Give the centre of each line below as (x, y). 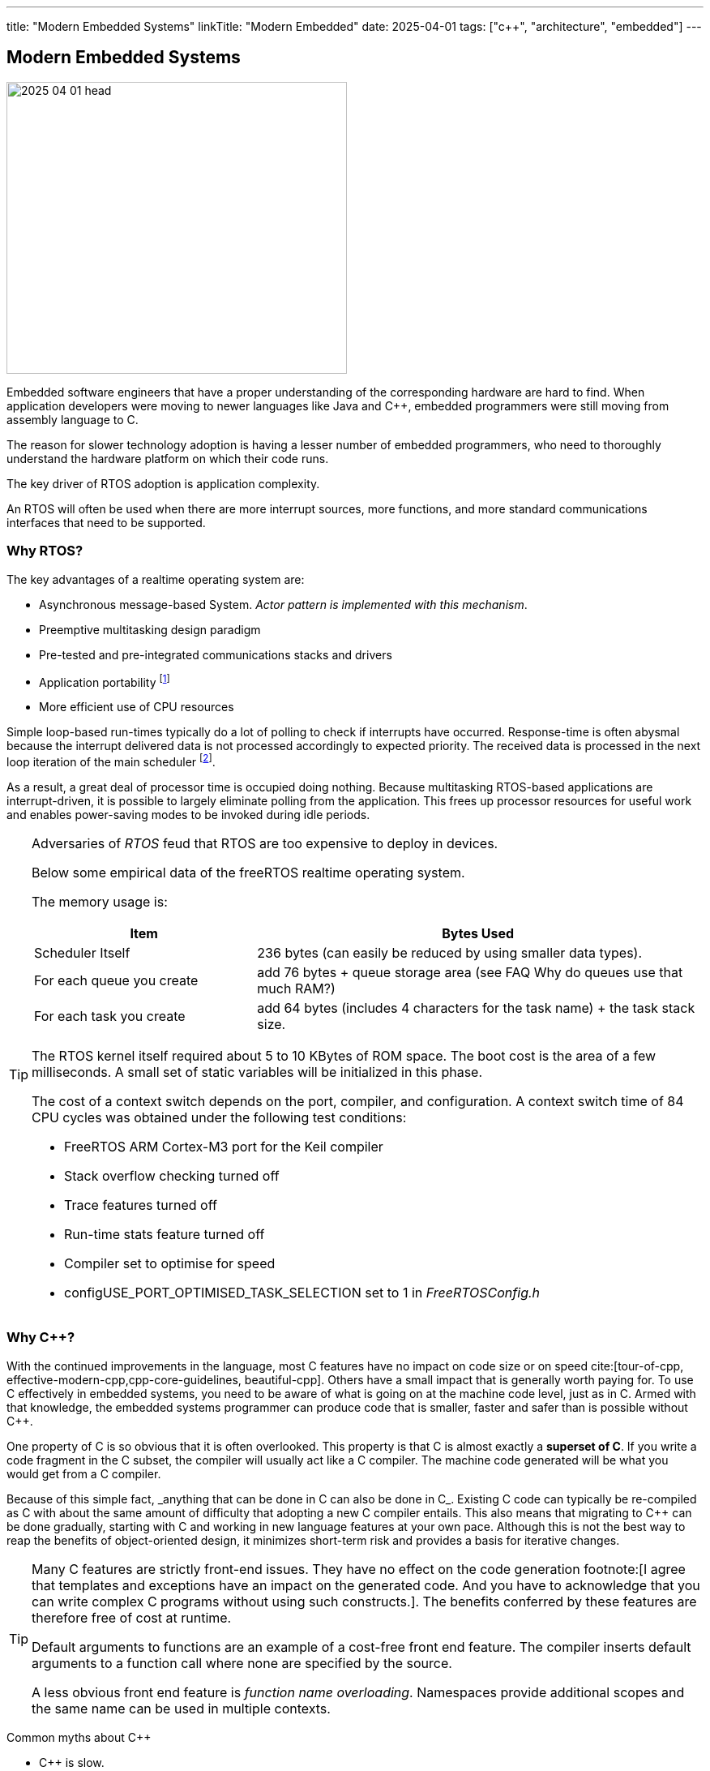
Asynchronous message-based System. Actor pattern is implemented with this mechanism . (283, 604)
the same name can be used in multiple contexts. (181, 1708)
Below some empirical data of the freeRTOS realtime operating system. (248, 872)
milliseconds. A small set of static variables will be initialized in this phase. (257, 1072)
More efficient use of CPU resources (137, 707)
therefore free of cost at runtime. (132, 1617)
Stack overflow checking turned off (172, 1175)
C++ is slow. (72, 1762)
